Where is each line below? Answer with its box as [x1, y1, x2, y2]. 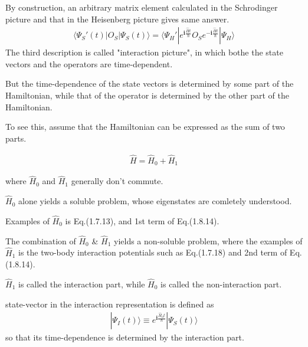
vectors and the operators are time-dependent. [5, 57, 173, 70]
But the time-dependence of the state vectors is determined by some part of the [5, 77, 294, 90]
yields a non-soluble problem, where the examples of [113, 234, 303, 247]
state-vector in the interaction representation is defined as [5, 297, 214, 310]
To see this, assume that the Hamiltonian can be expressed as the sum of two [5, 120, 285, 133]
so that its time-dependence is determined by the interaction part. [5, 331, 244, 343]
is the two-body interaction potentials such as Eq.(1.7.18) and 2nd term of [18, 246, 287, 258]
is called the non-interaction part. [160, 277, 282, 290]
